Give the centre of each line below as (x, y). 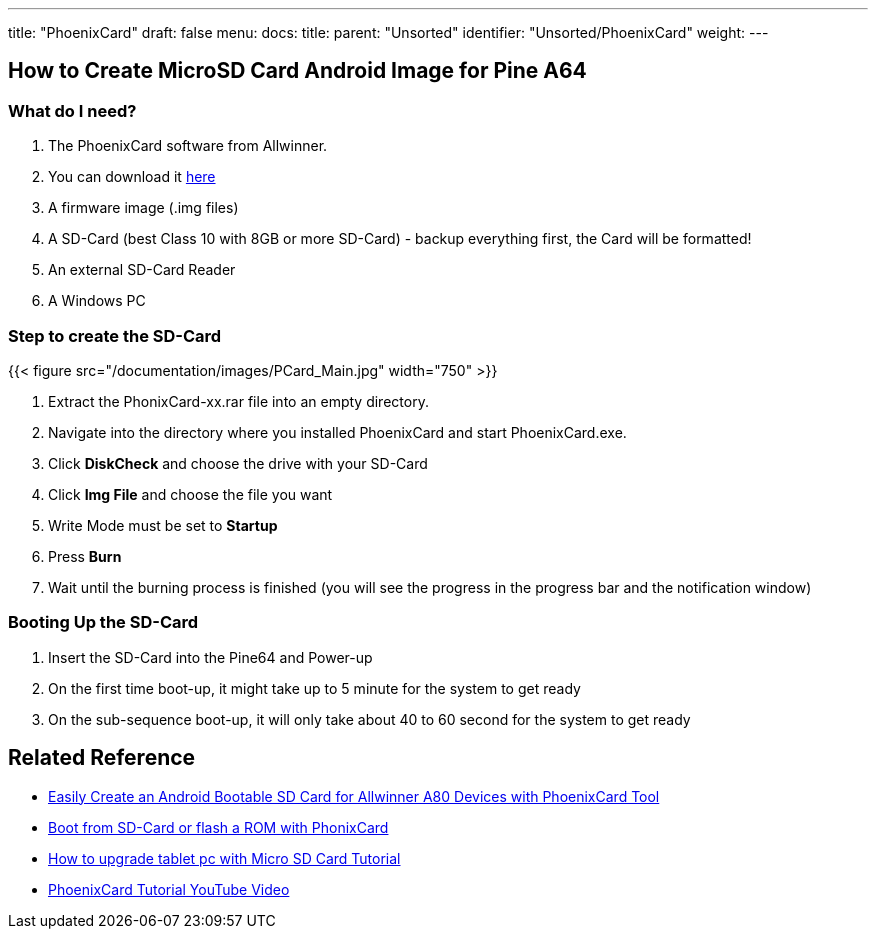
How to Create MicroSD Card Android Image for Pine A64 (297, 71)
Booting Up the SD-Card (103, 622)
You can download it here (132, 177)
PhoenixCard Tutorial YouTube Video (169, 889)
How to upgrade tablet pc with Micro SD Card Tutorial (224, 858)
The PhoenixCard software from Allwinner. (188, 146)
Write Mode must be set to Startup (163, 525)
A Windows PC (97, 301)
